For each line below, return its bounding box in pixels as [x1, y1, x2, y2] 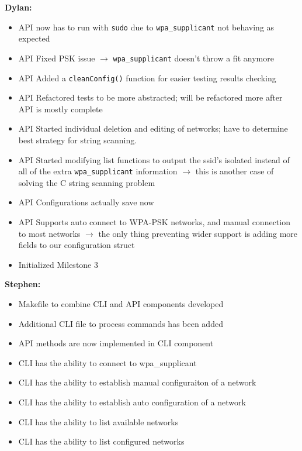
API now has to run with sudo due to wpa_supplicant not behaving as [18, 20, 275, 33]
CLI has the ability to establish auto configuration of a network [18, 395, 246, 408]
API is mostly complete [18, 102, 103, 115]
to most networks [18, 227, 81, 239]
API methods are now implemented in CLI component [18, 337, 214, 349]
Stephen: [5, 278, 41, 290]
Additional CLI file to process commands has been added [18, 317, 223, 329]
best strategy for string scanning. [18, 133, 137, 146]
